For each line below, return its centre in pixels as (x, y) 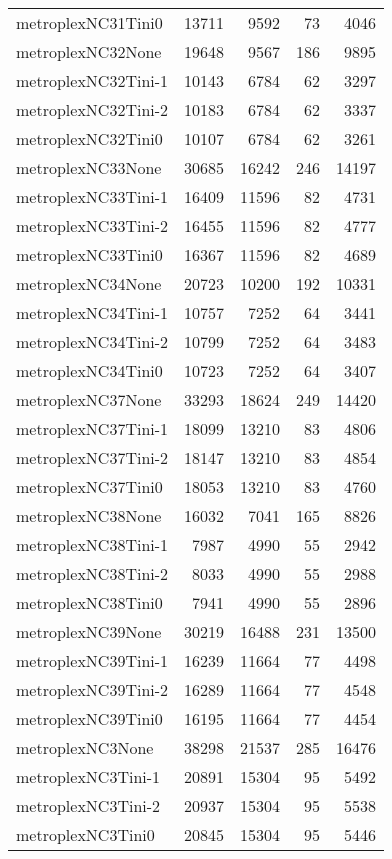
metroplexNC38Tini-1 (92, 544)
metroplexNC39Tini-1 (92, 660)
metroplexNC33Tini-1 (92, 196)
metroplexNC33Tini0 (89, 254)
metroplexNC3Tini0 (85, 834)
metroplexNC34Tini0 (89, 370)
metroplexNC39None (89, 631)
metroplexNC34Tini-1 (92, 312)
